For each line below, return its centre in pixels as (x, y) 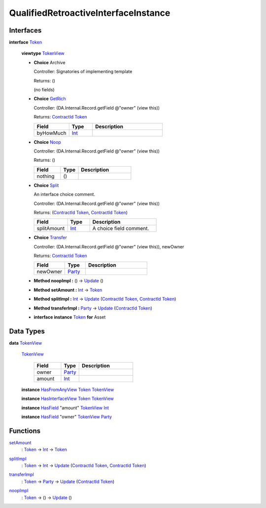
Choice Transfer (50, 237)
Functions (25, 431)
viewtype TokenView (43, 53)
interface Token (25, 42)
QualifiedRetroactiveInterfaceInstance (90, 13)
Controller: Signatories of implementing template (83, 72)
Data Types (27, 331)
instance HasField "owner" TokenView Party (67, 417)
